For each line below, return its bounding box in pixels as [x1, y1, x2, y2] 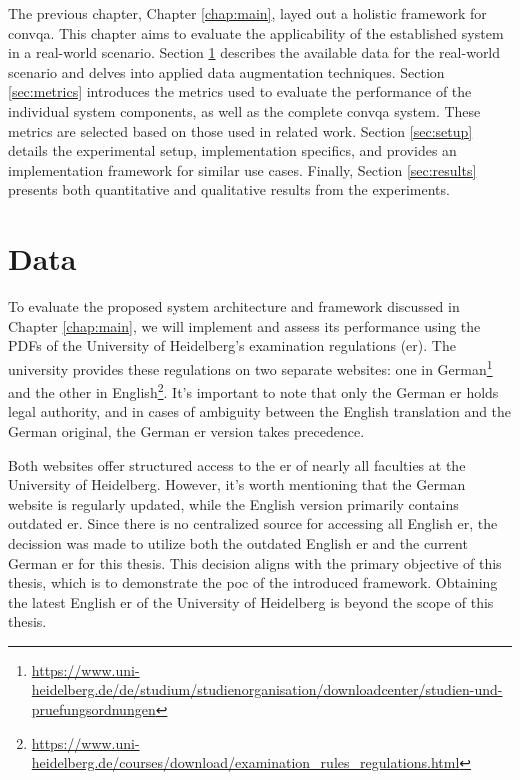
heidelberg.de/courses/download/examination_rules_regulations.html [31, 752, 460, 773]
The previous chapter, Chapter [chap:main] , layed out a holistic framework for [8, 3, 487, 23]
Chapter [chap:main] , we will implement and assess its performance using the [8, 315, 481, 336]
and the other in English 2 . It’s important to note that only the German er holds [8, 379, 499, 402]
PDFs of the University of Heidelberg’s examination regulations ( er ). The [8, 335, 456, 356]
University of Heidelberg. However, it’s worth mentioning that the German [8, 474, 466, 495]
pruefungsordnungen [31, 699, 156, 720]
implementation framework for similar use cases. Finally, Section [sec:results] [8, 159, 477, 180]
